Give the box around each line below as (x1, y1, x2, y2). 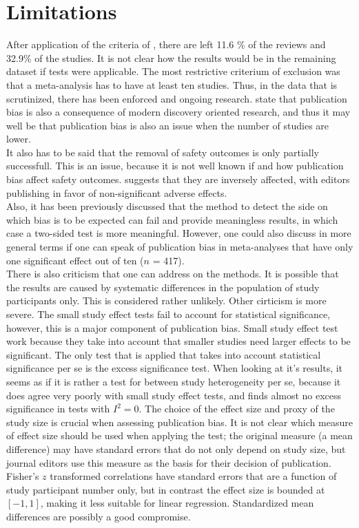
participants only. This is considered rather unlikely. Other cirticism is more (6, 293, 327, 308)
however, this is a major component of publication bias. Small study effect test (6, 320, 338, 335)
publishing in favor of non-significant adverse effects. (6, 185, 227, 200)
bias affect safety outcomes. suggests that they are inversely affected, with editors (6, 172, 350, 187)
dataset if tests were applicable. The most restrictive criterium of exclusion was (6, 64, 340, 78)
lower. (6, 131, 31, 146)
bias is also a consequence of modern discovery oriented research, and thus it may (6, 105, 351, 119)
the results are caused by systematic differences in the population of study (6, 279, 320, 294)
